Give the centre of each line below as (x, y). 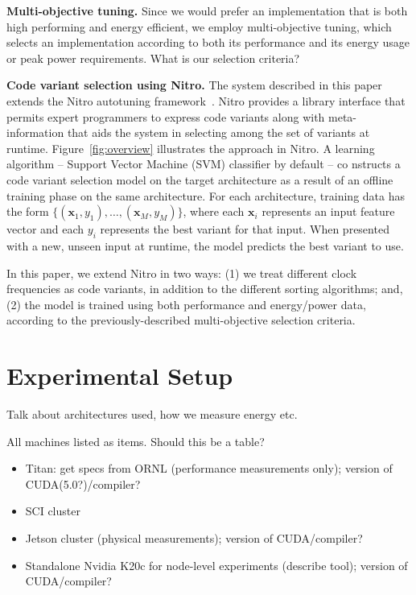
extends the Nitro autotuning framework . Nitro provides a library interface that (206, 100)
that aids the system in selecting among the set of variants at (218, 132)
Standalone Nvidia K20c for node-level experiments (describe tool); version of (216, 565)
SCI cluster (53, 511)
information (35, 132)
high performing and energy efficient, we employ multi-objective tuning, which (199, 26)
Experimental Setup (120, 376)
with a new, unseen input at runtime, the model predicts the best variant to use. (205, 245)
